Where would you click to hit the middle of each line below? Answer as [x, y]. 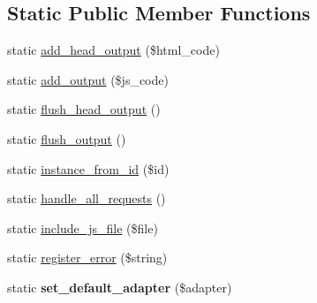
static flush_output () [67, 138]
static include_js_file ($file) [83, 227]
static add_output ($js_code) [88, 79]
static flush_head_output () [84, 109]
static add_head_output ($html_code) [113, 50]
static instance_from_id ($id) [88, 168]
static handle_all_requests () [87, 198]
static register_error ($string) [87, 258]
